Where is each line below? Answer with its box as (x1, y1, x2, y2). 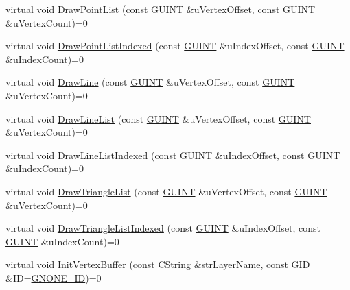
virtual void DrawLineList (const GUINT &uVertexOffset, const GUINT (5, 111, 311, 125)
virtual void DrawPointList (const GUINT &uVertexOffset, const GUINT (5, 2, 316, 16)
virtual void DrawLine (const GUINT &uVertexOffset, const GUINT (5, 75, 295, 89)
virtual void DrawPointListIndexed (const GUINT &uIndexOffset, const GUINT (5, 38, 345, 53)
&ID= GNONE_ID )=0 (5, 270, 102, 285)
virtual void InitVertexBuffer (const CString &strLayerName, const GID (5, 257, 310, 271)
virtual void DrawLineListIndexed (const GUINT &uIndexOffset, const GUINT (5, 147, 340, 162)
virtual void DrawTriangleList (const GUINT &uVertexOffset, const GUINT (5, 184, 327, 198)
